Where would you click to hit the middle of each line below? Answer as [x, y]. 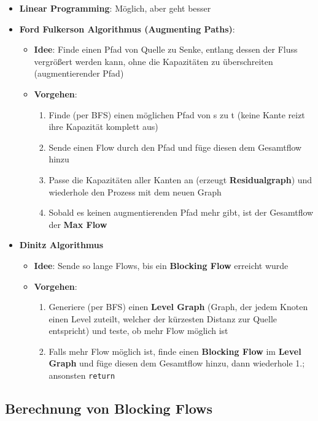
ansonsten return [82, 375]
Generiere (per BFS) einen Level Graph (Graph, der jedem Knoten [178, 307]
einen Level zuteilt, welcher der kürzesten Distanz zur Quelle [163, 318]
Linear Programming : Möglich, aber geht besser [115, 8]
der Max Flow [78, 224]
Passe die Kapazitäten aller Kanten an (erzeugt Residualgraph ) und [180, 179]
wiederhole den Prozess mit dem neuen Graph [135, 192]
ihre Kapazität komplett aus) [103, 127]
